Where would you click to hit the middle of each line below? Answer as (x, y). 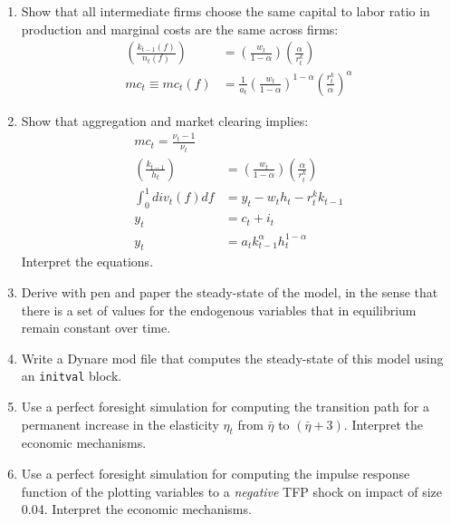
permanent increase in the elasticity (120, 424)
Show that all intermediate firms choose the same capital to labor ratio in (225, 11)
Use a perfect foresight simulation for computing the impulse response (216, 473)
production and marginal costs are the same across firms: (180, 29)
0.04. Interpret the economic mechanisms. (136, 509)
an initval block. (72, 376)
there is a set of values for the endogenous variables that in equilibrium (219, 310)
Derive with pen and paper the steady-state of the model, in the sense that (230, 291)
